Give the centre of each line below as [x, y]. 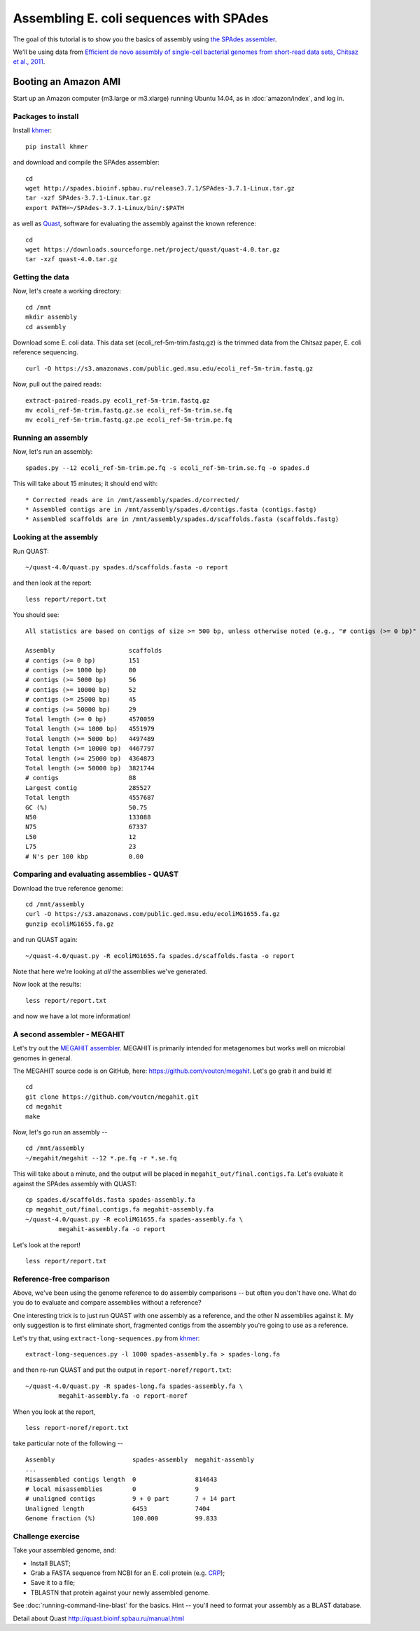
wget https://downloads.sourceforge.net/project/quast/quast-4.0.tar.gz [153, 249]
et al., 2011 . [29, 62]
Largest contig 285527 [88, 787]
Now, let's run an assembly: [53, 452]
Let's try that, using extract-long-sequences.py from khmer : [106, 1338]
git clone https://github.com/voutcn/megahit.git [112, 1097]
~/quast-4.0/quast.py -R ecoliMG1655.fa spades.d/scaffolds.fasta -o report [160, 956]
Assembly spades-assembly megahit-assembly [140, 1459]
